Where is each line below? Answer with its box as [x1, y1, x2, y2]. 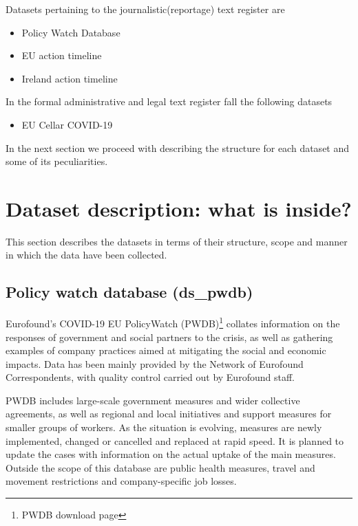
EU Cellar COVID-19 [21, 117, 113, 131]
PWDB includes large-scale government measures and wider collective [6, 393, 300, 407]
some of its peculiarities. [6, 154, 108, 168]
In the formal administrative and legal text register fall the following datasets [6, 94, 333, 109]
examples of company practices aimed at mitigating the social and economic [6, 343, 326, 358]
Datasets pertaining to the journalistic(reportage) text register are [6, 2, 285, 16]
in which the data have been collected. [6, 248, 167, 262]
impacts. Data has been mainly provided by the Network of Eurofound [6, 356, 304, 371]
